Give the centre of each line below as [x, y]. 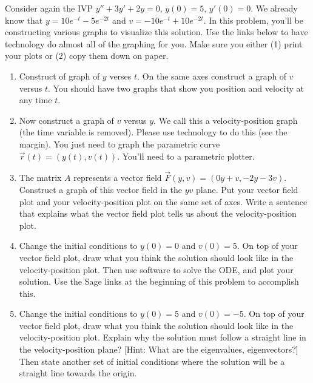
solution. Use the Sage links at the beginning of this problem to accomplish [159, 281]
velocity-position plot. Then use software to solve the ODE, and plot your [156, 269]
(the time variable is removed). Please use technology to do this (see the [153, 132]
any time [35, 100]
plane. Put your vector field [247, 189]
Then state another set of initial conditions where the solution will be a [152, 361]
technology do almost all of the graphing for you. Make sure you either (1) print [154, 43]
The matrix [40, 178]
